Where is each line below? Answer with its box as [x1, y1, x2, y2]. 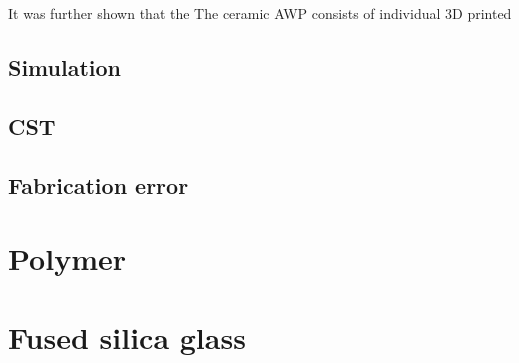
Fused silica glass [8, 316, 246, 357]
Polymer [8, 238, 126, 279]
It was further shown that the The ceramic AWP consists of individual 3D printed [8, 3, 512, 23]
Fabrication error [8, 169, 189, 200]
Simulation [8, 51, 122, 82]
